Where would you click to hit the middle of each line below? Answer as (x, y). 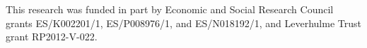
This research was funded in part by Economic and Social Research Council (170, 9)
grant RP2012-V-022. (52, 37)
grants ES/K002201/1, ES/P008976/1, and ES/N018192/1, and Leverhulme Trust (183, 23)
